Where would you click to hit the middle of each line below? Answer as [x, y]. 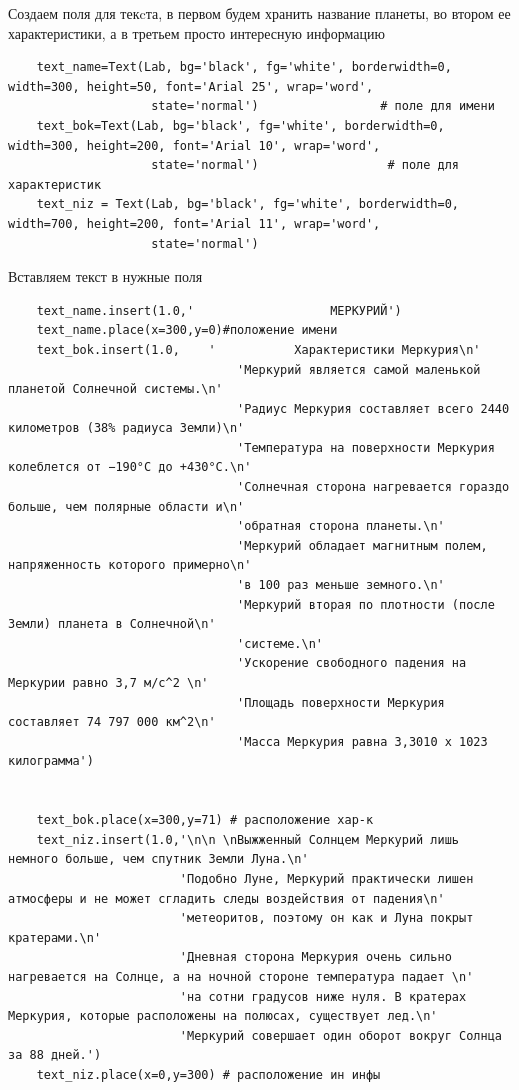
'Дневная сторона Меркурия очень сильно [315, 957]
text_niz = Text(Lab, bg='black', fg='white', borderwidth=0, [248, 204]
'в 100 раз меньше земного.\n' [341, 585]
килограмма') [51, 761]
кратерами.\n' [55, 937]
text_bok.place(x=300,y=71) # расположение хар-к [205, 820]
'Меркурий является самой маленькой [359, 369]
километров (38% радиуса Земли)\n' [126, 428]
